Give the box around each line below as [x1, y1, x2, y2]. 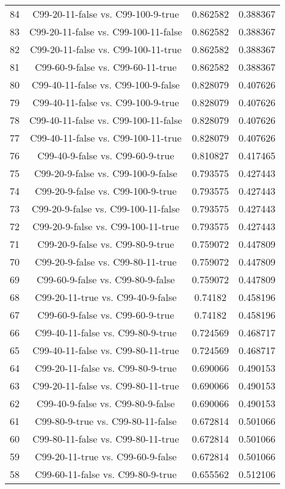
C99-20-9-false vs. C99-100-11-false [32, 201, 180, 216]
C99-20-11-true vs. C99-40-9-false [35, 290, 177, 304]
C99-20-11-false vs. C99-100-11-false [29, 24, 182, 38]
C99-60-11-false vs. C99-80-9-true [35, 467, 177, 481]
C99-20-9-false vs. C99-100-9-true [35, 184, 177, 198]
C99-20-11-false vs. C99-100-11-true [30, 42, 182, 56]
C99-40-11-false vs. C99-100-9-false [32, 78, 180, 92]
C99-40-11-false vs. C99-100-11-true [30, 131, 182, 145]
